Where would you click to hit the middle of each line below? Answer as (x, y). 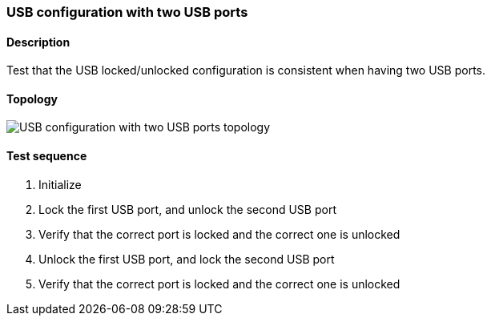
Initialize (60, 184)
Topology (32, 99)
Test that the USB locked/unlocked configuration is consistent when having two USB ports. (246, 70)
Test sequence (47, 156)
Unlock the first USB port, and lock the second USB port (187, 259)
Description (38, 42)
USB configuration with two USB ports (127, 12)
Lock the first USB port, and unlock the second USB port (187, 209)
